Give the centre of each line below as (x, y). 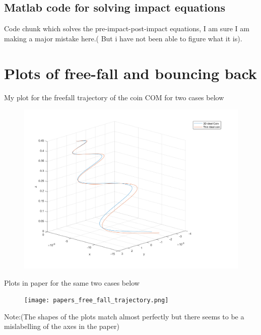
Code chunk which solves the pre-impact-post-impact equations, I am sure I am (127, 28)
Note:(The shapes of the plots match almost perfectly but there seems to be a (124, 316)
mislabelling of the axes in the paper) (62, 326)
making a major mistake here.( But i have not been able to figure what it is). (123, 38)
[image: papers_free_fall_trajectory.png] (96, 300)
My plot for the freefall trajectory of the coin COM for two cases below (114, 97)
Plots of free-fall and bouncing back (130, 73)
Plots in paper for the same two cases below (72, 282)
